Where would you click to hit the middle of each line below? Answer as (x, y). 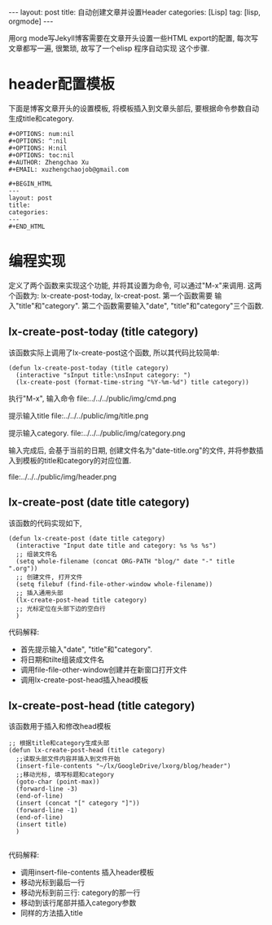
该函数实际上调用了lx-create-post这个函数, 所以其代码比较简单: (114, 353)
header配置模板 (62, 84)
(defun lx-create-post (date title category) (87, 538)
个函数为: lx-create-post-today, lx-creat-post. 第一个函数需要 (111, 296)
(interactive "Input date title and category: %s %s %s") (116, 546)
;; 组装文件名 (37, 554)
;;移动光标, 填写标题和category (65, 775)
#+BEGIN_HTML (31, 184)
